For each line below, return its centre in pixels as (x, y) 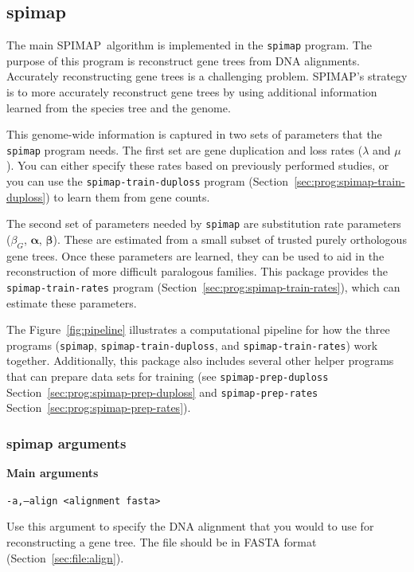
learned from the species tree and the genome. (119, 107)
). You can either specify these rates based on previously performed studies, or (198, 165)
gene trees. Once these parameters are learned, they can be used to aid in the (195, 255)
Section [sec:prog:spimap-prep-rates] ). (99, 407)
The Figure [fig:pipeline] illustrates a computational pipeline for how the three (198, 329)
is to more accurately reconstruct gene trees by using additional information (192, 92)
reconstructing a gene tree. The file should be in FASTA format (162, 542)
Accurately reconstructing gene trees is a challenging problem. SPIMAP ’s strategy (207, 76)
